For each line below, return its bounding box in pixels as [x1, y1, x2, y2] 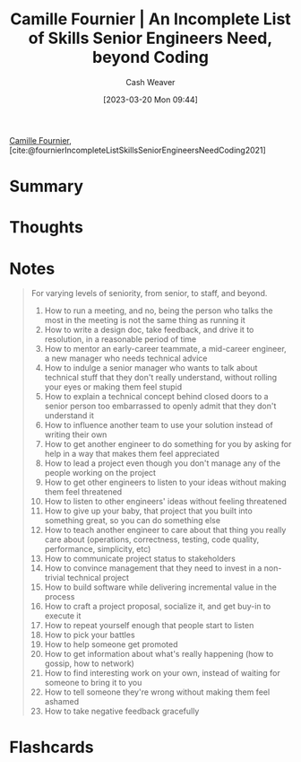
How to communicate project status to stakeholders [44, 553, 236, 565]
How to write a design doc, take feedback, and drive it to [44, 324, 254, 336]
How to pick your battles [44, 629, 136, 641]
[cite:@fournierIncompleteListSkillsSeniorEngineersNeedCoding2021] [9, 145, 266, 155]
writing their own [44, 429, 107, 440]
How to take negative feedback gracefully [44, 705, 200, 717]
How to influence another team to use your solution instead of [44, 420, 273, 431]
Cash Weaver [125, 76, 176, 87]
